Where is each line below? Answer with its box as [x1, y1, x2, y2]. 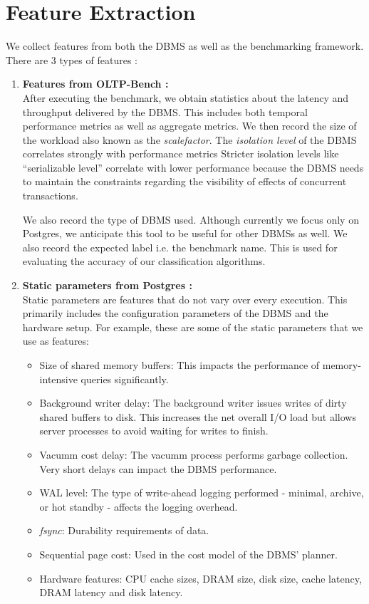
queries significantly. [80, 371, 169, 386]
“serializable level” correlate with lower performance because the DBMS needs [22, 160, 364, 175]
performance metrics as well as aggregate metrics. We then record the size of [22, 118, 357, 133]
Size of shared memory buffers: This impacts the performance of [39, 358, 320, 372]
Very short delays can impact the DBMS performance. [39, 461, 277, 476]
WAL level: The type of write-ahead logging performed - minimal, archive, [39, 485, 364, 500]
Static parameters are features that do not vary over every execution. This [22, 291, 348, 306]
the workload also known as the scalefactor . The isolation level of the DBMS [22, 132, 357, 147]
